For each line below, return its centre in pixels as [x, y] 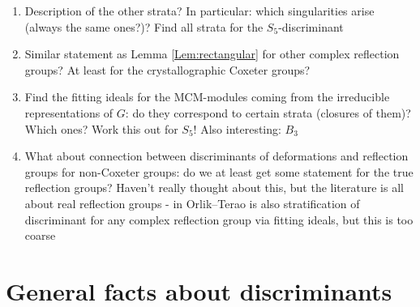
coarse [40, 235]
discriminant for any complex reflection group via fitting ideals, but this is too [219, 219]
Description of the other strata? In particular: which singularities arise [199, 11]
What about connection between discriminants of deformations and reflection [216, 156]
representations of [69, 112]
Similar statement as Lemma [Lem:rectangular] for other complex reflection [212, 54]
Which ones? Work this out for [101, 128]
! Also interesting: [237, 128]
